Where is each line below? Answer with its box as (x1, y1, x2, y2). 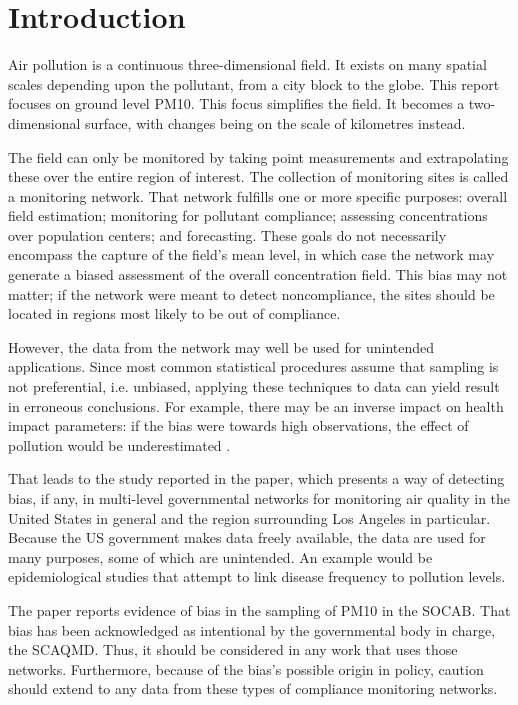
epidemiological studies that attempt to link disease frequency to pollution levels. (8, 566, 506, 587)
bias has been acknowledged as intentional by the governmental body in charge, (8, 619, 496, 640)
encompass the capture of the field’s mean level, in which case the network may (8, 244, 495, 265)
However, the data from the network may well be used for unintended (8, 336, 435, 357)
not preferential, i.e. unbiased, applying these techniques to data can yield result (8, 376, 500, 397)
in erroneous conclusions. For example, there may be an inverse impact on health (8, 395, 504, 416)
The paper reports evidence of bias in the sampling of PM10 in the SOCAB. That (8, 599, 511, 620)
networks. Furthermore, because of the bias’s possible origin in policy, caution (8, 658, 484, 679)
